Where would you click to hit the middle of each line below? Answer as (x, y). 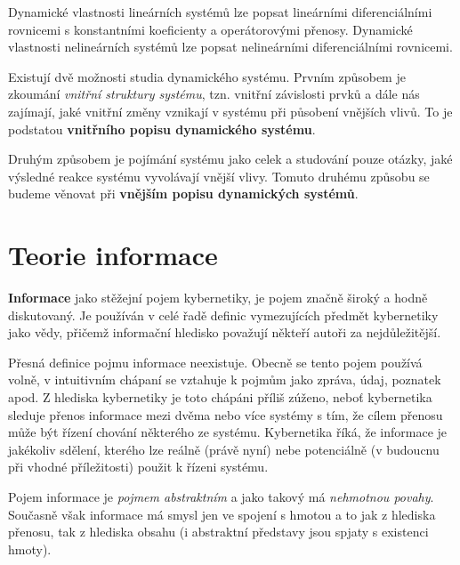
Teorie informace (113, 255)
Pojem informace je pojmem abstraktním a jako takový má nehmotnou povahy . (221, 496)
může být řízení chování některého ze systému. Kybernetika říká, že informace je (228, 432)
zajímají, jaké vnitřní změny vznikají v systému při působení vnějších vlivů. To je (230, 111)
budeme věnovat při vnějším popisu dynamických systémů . (183, 194)
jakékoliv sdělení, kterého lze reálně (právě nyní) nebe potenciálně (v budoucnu (224, 449)
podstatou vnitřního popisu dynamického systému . (162, 129)
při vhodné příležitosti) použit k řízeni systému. (138, 467)
